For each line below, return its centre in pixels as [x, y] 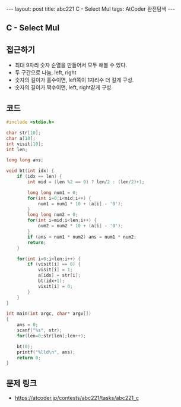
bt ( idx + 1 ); [51, 281]
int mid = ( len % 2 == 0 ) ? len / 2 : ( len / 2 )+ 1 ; [86, 182]
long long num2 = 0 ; [53, 215]
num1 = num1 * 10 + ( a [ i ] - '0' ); [80, 203]
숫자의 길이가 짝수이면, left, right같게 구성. [63, 87]
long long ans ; [25, 160]
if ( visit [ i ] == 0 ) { [54, 264]
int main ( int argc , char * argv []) [49, 314]
